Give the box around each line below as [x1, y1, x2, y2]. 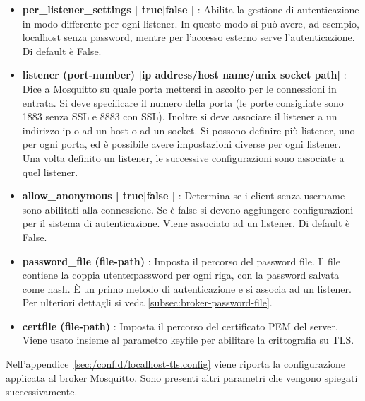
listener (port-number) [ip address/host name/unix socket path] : [22, 67, 347, 82]
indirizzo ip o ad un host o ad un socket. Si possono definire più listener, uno [22, 122, 355, 137]
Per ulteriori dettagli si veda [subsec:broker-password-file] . [22, 295, 273, 310]
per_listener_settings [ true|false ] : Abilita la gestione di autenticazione [22, 2, 359, 16]
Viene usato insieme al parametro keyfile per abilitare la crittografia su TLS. [22, 332, 354, 347]
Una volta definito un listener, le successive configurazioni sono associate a [22, 150, 345, 165]
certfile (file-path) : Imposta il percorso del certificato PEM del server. [22, 318, 338, 333]
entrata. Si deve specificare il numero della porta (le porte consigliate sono [22, 95, 344, 110]
